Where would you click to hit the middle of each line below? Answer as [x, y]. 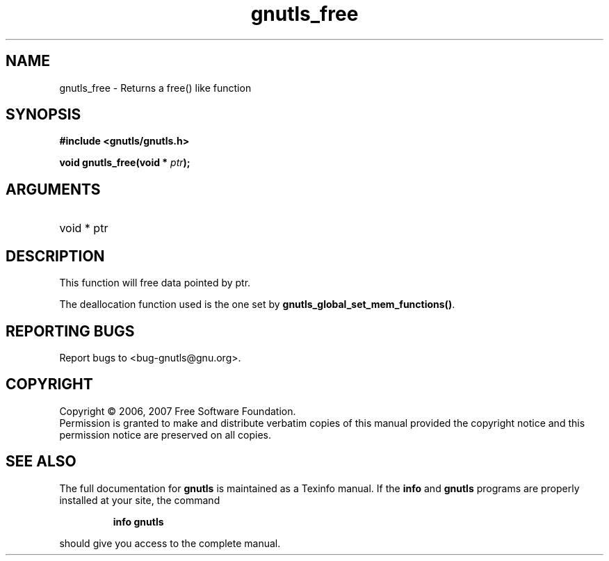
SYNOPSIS [43, 115]
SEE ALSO [41, 462]
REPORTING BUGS [70, 331]
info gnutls [138, 521]
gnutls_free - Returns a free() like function [155, 88]
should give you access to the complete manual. [170, 543]
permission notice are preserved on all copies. [165, 434]
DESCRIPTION [55, 256]
